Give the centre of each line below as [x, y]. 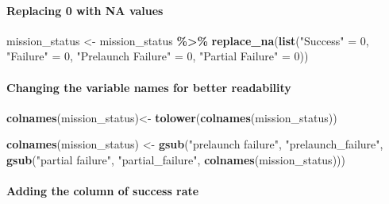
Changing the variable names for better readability [149, 87]
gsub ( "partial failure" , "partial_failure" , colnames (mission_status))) [176, 159]
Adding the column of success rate [103, 191]
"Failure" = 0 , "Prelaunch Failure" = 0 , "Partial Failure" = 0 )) [158, 56]
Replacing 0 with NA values [85, 10]
